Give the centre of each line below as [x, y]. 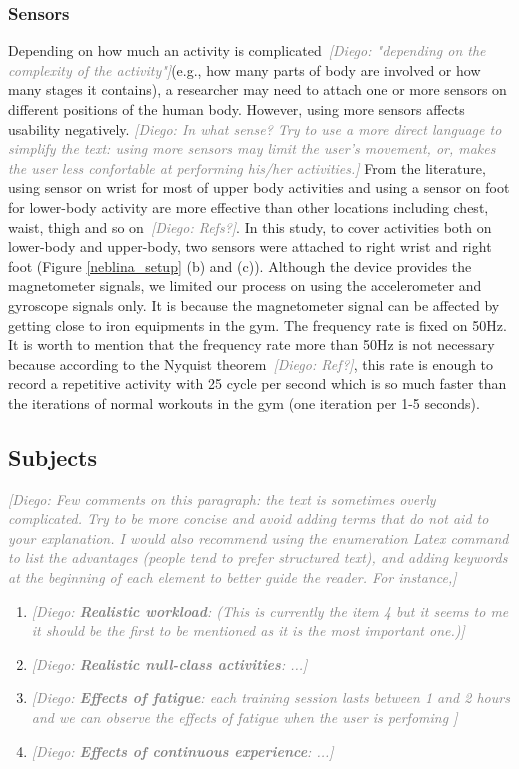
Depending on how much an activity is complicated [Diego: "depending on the [247, 50]
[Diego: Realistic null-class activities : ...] [169, 663]
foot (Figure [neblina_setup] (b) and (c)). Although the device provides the [240, 265]
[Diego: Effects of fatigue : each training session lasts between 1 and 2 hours [270, 697]
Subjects [53, 456]
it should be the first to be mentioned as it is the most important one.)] [248, 630]
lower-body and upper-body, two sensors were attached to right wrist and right [250, 246]
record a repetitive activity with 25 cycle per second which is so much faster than [257, 383]
